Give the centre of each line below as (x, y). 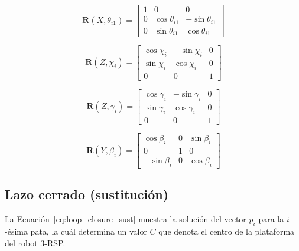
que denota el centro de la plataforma (227, 231)
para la (271, 219)
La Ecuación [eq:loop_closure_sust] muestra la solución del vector (126, 219)
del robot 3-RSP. (35, 242)
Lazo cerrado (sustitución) (87, 194)
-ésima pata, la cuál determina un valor (76, 231)
